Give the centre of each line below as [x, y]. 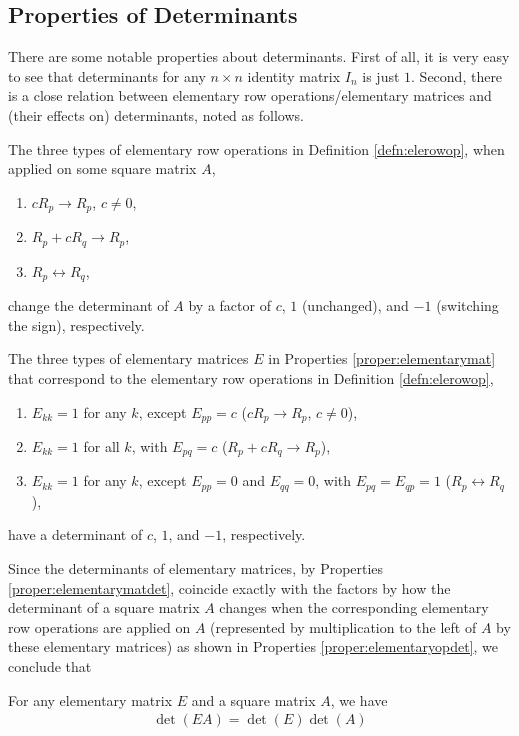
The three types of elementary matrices [128, 358]
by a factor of [229, 305]
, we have [359, 699]
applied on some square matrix [102, 168]
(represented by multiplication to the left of [343, 626]
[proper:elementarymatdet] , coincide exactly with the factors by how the [229, 587]
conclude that [50, 666]
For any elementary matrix [90, 699]
